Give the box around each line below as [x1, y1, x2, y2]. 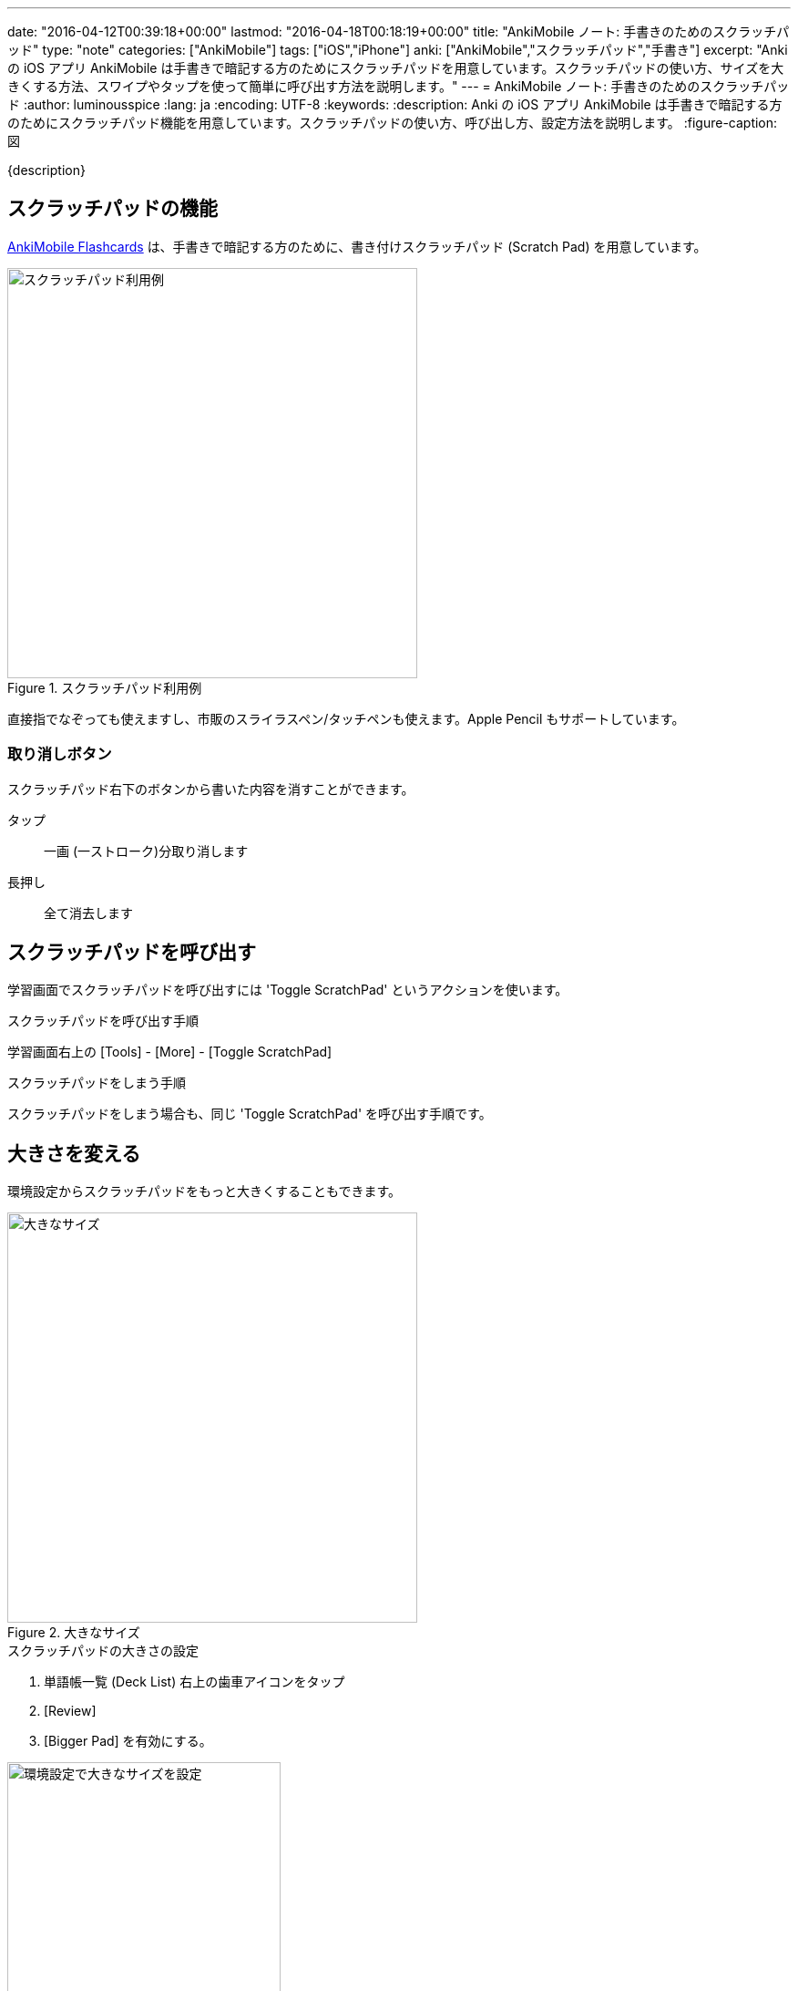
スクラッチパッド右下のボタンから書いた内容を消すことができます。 [7, 780, 414, 797]
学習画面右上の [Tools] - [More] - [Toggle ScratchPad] [7, 1044, 332, 1060]
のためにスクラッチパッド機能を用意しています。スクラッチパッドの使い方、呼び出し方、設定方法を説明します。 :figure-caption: [7, 115, 778, 130]
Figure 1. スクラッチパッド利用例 [7, 679, 202, 696]
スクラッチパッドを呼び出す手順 [7, 1013, 199, 1029]
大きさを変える [7, 1141, 141, 1165]
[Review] [44, 1703, 97, 1719]
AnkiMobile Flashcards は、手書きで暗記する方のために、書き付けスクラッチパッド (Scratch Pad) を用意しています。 [7, 238, 707, 254]
